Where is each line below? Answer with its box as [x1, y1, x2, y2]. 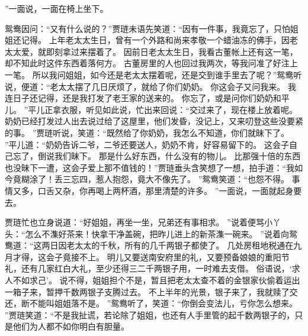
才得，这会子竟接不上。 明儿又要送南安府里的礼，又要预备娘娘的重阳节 [12, 250, 290, 263]
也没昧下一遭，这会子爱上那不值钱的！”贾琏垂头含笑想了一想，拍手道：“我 [5, 161, 295, 173]
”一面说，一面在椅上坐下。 [5, 2, 108, 14]
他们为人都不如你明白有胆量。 [12, 320, 129, 332]
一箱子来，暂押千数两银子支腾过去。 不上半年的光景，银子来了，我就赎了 [5, 285, 290, 298]
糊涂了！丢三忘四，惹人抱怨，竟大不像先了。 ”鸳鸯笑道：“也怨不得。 [21, 173, 289, 185]
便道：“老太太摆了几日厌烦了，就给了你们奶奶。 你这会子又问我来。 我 [21, 80, 296, 92]
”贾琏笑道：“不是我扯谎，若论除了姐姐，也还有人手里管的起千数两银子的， [5, 308, 295, 321]
